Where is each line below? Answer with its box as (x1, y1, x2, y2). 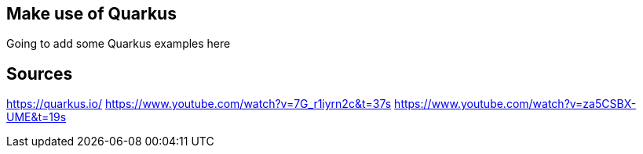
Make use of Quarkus (6, 4, 177, 23)
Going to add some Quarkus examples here (6, 37, 231, 51)
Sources (6, 63, 73, 84)
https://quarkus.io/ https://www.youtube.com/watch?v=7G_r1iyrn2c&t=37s (6, 97, 392, 111)
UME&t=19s (6, 110, 67, 124)
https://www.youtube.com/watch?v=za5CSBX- (394, 97, 637, 111)
